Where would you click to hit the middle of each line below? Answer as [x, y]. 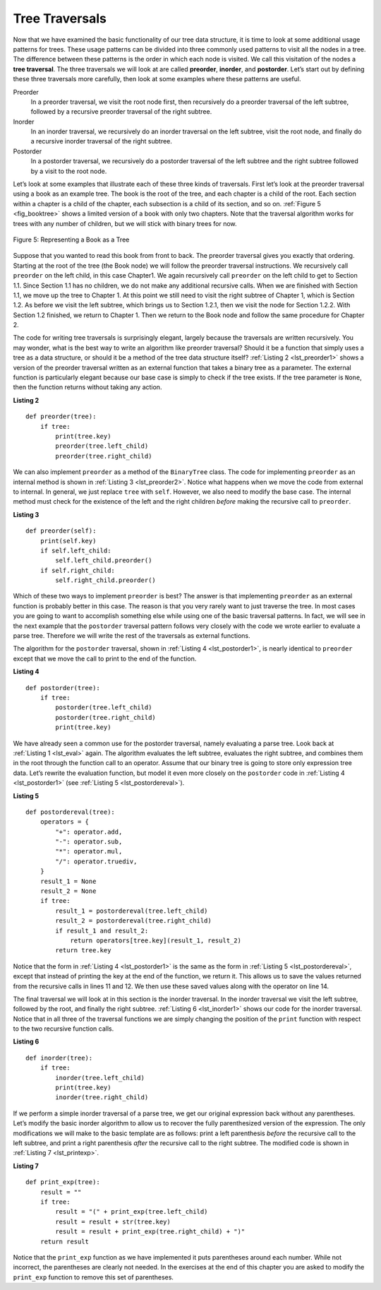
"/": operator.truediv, [96, 861]
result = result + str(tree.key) [113, 1221]
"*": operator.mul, [89, 852]
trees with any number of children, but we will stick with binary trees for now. [125, 223]
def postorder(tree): [63, 688]
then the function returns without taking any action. [87, 387]
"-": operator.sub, [89, 842]
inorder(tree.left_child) [100, 1078]
